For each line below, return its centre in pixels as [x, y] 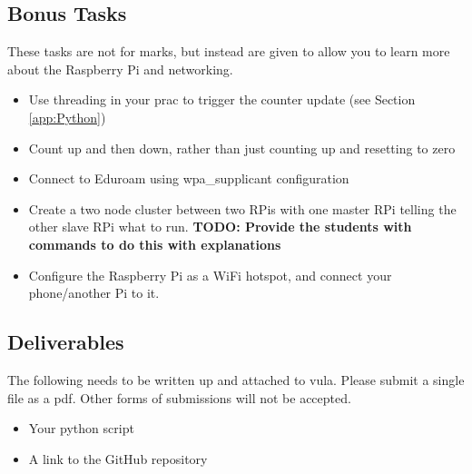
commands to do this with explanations [155, 244]
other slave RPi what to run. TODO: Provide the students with [220, 227]
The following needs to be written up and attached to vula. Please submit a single [236, 379]
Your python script [81, 428]
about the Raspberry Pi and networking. [120, 69]
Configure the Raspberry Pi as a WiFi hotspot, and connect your [210, 275]
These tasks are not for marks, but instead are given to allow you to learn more [229, 51]
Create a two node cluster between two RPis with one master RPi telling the [242, 208]
